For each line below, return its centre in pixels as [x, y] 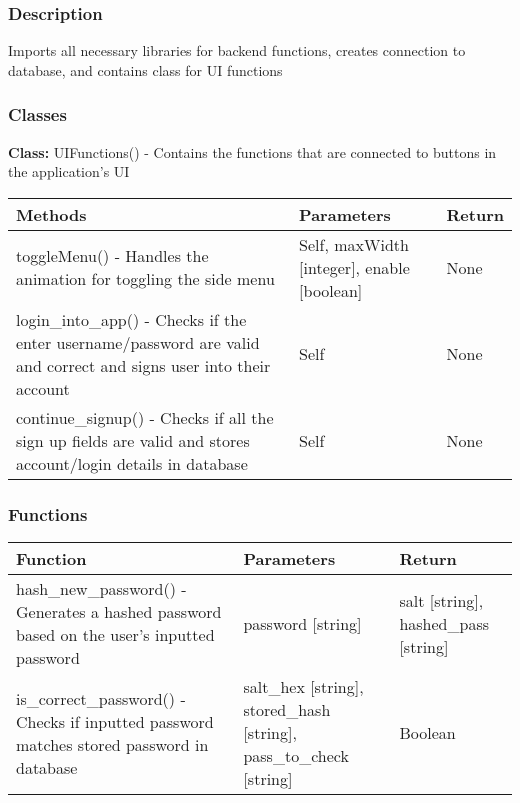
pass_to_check [296, 756]
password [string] [302, 623]
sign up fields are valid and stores [133, 440]
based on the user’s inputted [115, 635]
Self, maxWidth [354, 244]
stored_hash [287, 710]
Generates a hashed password [119, 612]
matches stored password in [112, 744]
